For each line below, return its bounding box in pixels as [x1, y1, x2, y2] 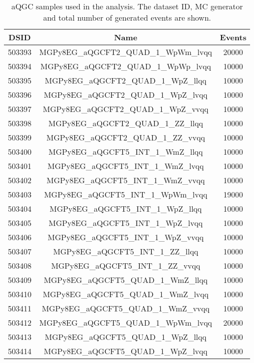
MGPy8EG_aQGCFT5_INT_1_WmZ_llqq [48, 146, 203, 157]
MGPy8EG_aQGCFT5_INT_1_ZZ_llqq [53, 246, 198, 257]
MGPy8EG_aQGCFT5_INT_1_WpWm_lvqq [44, 189, 207, 200]
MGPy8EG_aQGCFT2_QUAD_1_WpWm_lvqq [39, 46, 212, 57]
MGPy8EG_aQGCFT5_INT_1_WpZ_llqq [50, 203, 202, 214]
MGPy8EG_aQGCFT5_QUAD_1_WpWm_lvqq [39, 317, 212, 328]
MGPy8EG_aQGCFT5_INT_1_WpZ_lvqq [49, 217, 203, 228]
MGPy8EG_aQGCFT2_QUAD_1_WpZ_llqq [45, 75, 207, 86]
